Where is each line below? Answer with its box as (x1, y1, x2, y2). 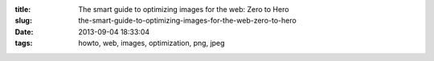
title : (14, 5, 31, 14)
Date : (14, 26, 34, 36)
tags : (14, 39, 33, 48)
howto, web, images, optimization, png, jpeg (78, 39, 225, 48)
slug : (14, 16, 32, 26)
